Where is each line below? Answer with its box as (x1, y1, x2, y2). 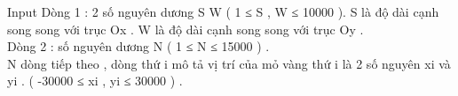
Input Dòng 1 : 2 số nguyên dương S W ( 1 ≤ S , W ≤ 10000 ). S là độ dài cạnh (7, 3, 439, 20)
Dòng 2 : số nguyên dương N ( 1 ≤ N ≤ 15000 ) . (7, 37, 270, 55)
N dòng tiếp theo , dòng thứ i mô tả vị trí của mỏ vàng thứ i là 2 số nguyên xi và (7, 54, 451, 72)
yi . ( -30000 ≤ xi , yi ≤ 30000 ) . (7, 71, 183, 90)
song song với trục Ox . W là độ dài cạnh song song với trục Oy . (7, 19, 364, 38)
